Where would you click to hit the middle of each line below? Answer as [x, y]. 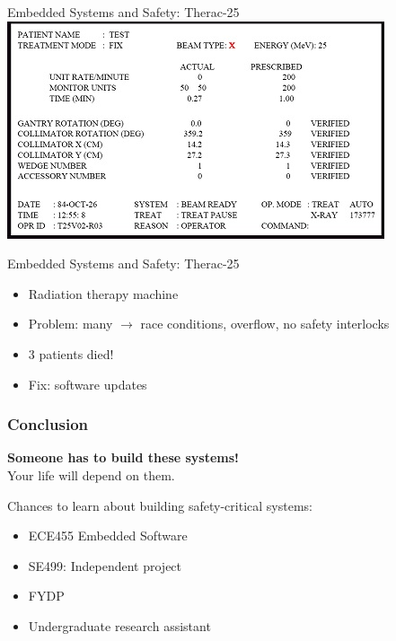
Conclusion [48, 424]
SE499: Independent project [105, 565]
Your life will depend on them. [91, 474]
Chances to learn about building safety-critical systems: [160, 505]
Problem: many [70, 324]
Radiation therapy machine [103, 293]
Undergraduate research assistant [119, 625]
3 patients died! [71, 353]
